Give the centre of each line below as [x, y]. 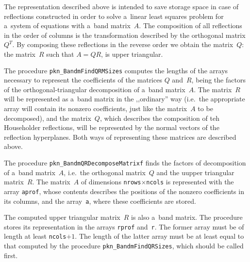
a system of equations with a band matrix [67, 25]
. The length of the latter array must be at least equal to [159, 236]
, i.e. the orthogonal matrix [105, 172]
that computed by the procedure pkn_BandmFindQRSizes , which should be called [124, 246]
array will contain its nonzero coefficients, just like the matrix [96, 108]
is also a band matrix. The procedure [187, 217]
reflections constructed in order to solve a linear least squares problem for [114, 16]
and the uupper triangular [195, 172]
